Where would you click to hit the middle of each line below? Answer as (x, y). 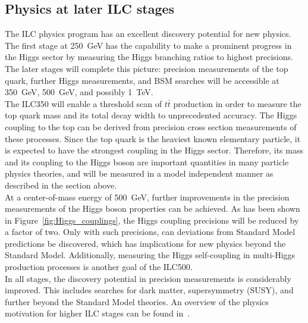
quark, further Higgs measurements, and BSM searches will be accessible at (142, 80)
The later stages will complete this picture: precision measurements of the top (147, 68)
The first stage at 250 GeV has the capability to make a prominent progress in (148, 45)
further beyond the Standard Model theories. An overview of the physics (137, 301)
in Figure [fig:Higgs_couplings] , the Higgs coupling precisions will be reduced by (152, 220)
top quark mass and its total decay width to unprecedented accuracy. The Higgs (151, 115)
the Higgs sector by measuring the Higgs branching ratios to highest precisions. (149, 57)
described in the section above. (61, 185)
